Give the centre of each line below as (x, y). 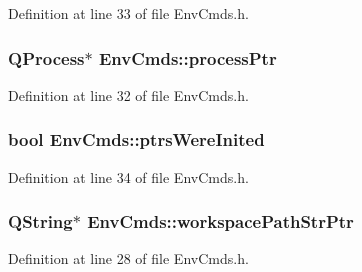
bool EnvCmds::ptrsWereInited (136, 139)
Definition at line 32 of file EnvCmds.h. (128, 94)
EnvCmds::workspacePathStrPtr (220, 221)
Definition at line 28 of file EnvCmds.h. (128, 258)
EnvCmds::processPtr (187, 57)
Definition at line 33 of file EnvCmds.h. (128, 13)
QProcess (46, 57)
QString (40, 221)
